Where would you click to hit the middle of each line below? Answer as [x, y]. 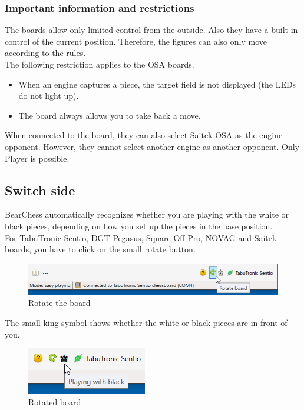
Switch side [40, 190]
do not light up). [49, 96]
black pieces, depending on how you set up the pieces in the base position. [139, 226]
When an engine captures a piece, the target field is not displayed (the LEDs [157, 84]
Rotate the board [60, 303]
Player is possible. [37, 158]
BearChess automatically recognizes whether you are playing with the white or [147, 214]
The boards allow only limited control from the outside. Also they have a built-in [151, 30]
